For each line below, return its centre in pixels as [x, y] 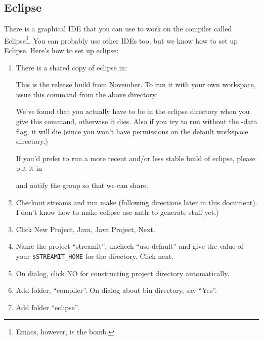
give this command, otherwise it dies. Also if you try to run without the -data [137, 121]
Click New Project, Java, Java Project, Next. [85, 229]
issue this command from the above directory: [87, 94]
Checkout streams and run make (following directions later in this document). [137, 202]
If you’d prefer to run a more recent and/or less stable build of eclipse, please [136, 158]
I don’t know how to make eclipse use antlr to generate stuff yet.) [117, 212]
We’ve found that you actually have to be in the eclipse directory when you [133, 111]
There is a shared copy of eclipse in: [72, 67]
